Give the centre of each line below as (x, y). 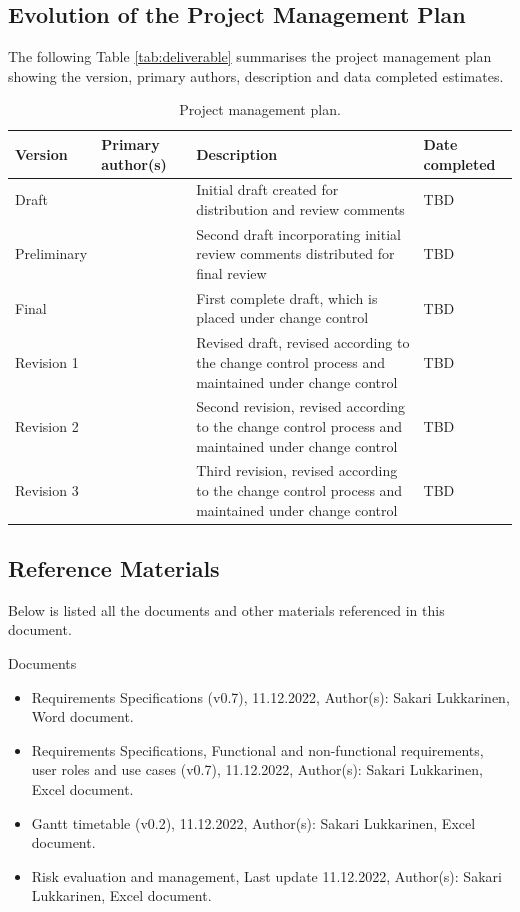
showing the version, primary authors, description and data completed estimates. (256, 75)
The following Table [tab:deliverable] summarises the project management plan (250, 56)
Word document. (82, 716)
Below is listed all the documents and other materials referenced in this (226, 609)
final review (231, 273)
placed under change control (282, 317)
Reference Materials (114, 568)
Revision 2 (47, 425)
